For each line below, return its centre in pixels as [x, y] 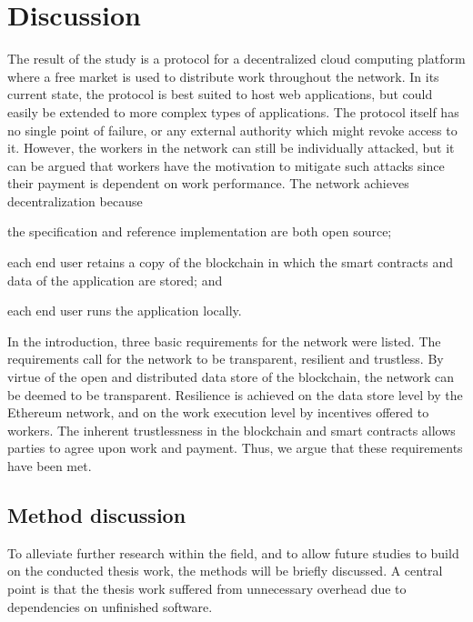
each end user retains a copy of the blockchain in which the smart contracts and [231, 262]
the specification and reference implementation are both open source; [200, 231]
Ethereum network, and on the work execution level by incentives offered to [218, 412]
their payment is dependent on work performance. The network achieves [208, 183]
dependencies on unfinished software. [110, 606]
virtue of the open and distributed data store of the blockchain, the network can [231, 377]
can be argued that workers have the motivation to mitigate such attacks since [226, 165]
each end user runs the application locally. [125, 311]
